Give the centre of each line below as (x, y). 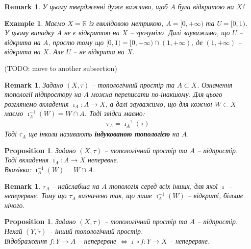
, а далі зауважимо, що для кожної (159, 103)
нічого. (15, 205)
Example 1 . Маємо (35, 23)
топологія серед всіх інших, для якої (163, 186)
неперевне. (103, 160)
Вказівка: (18, 169)
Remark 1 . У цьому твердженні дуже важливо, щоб (86, 6)
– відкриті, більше (215, 195)
